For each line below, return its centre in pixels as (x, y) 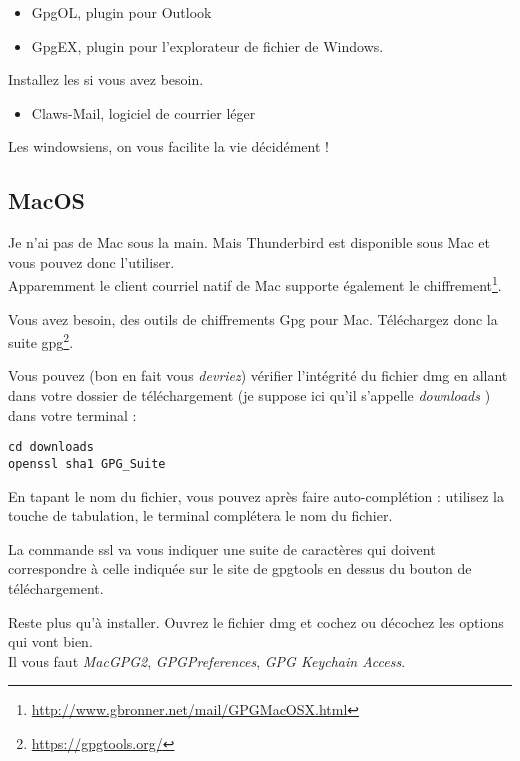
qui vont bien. (50, 641)
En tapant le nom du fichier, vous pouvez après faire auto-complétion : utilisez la (256, 495)
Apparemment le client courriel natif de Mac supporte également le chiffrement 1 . (255, 284)
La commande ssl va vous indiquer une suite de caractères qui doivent (222, 548)
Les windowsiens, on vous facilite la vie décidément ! (168, 146)
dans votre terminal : (72, 414)
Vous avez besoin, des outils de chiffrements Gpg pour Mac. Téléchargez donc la (253, 318)
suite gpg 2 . (41, 340)
